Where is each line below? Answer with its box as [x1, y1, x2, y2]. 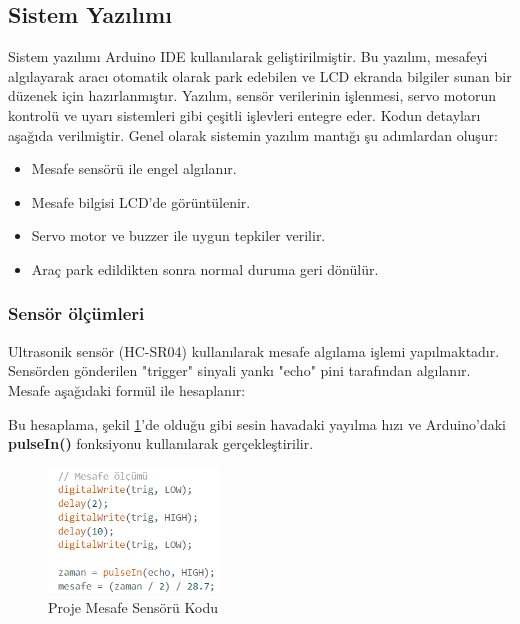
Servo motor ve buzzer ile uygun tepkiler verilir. [31, 225, 326, 246]
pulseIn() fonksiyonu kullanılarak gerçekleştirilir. [8, 433, 314, 454]
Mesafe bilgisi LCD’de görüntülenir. [31, 191, 251, 212]
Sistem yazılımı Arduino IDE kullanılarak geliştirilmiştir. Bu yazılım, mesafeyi [8, 46, 488, 67]
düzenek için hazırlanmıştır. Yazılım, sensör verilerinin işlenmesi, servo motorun [8, 85, 497, 106]
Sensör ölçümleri [8, 301, 145, 326]
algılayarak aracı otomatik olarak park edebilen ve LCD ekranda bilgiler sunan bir [8, 65, 512, 86]
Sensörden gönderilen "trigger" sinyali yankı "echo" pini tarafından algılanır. [8, 360, 471, 381]
